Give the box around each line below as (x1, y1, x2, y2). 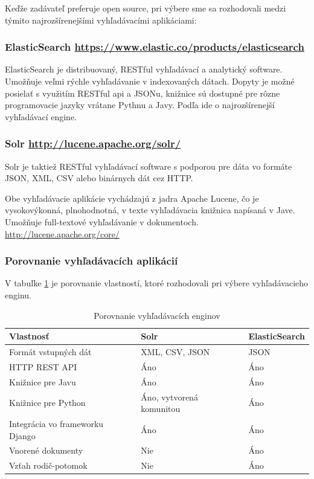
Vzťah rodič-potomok (9, 459, 88, 472)
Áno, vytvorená (141, 390, 198, 403)
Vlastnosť (9, 330, 50, 342)
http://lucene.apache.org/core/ (5, 227, 120, 240)
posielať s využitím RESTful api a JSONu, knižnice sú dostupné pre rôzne (5, 86, 280, 99)
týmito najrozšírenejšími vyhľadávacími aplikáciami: (5, 13, 197, 26)
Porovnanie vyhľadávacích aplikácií (5, 253, 178, 268)
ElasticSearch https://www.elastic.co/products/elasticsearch (5, 39, 304, 54)
